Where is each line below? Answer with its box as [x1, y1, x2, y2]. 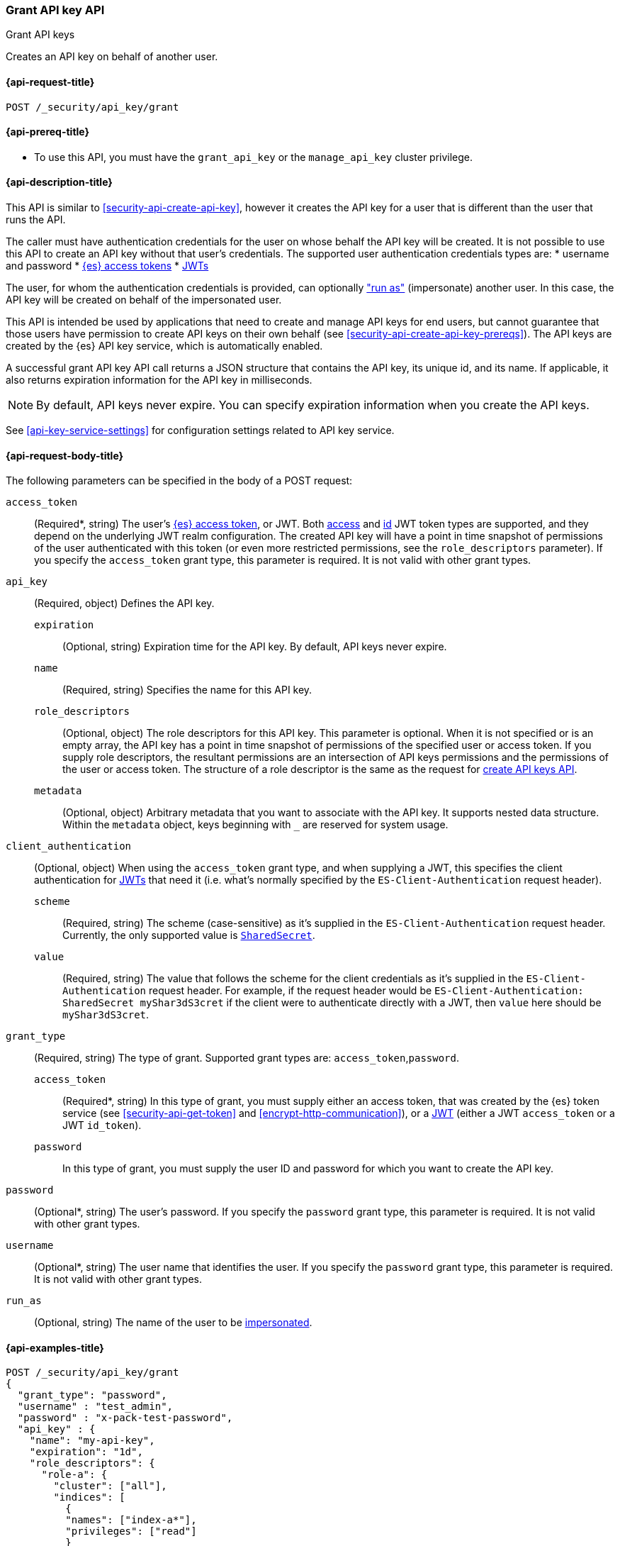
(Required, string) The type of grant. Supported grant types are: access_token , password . [34, 1052, 460, 1064]
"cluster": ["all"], [53, 1480, 167, 1492]
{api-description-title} [6, 176, 113, 189]
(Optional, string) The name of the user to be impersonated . [34, 1316, 312, 1329]
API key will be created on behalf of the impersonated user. [6, 294, 282, 306]
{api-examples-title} [6, 1341, 104, 1354]
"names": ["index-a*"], [65, 1514, 197, 1526]
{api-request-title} [6, 75, 95, 88]
